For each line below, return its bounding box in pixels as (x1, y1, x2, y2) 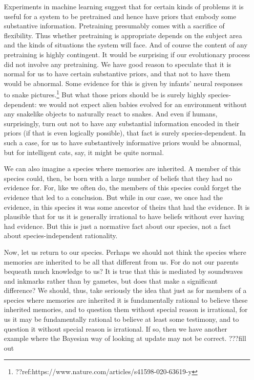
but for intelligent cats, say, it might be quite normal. (4, 147, 164, 157)
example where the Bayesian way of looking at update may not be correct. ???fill (4, 333, 246, 343)
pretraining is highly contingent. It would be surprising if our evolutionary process (4, 49, 250, 59)
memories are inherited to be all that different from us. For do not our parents (4, 256, 239, 267)
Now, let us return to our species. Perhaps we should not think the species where (4, 246, 246, 257)
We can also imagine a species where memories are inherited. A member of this (4, 163, 241, 174)
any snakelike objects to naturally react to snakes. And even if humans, (4, 109, 217, 119)
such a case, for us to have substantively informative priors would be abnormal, (4, 137, 241, 147)
